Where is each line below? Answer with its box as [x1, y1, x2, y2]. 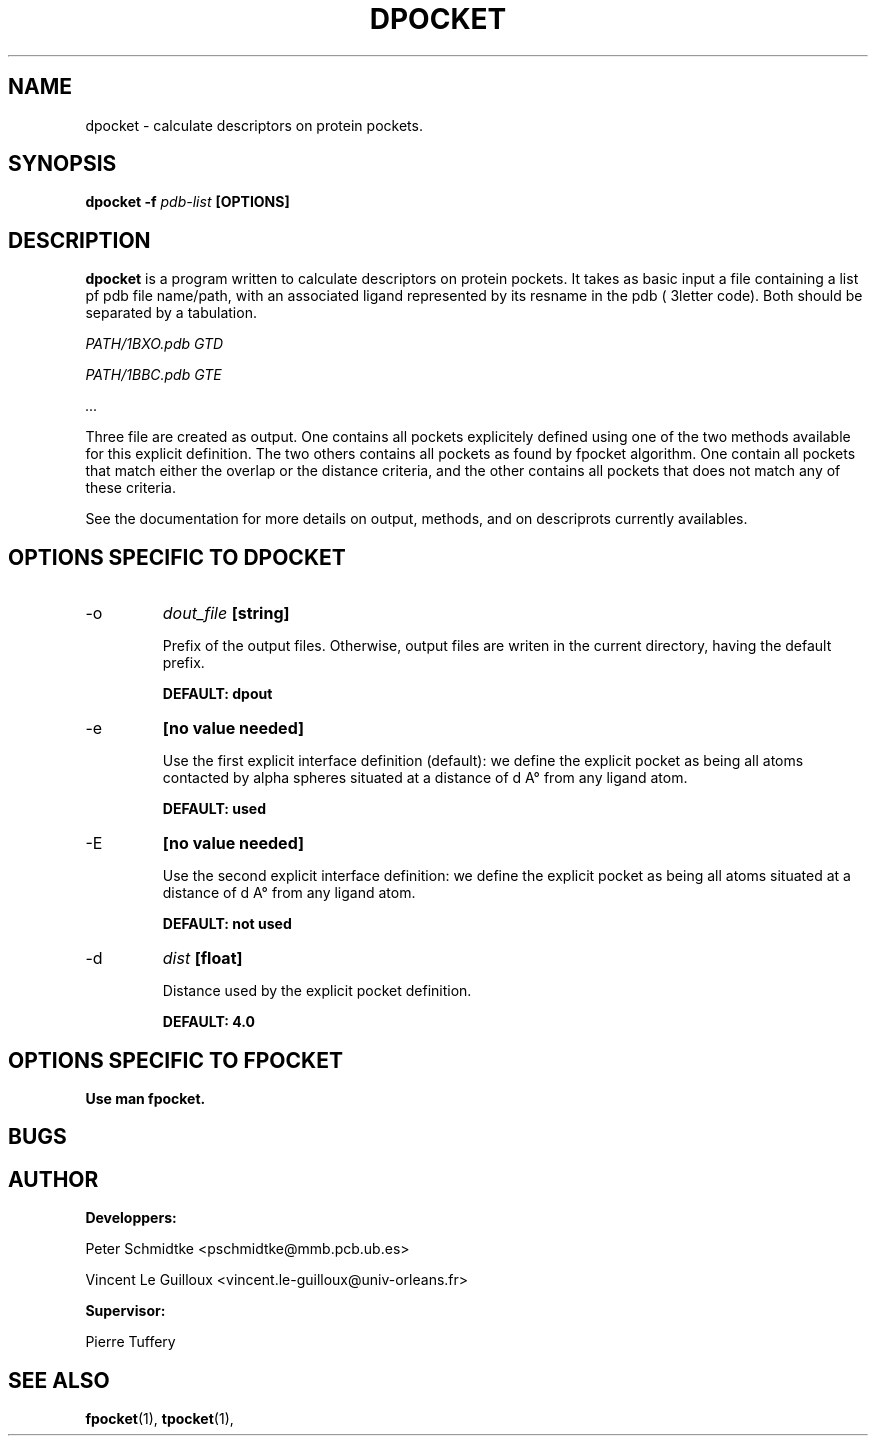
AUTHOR [8, 1166, 99, 1192]
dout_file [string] [162, 603, 290, 624]
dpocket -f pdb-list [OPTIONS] [85, 193, 290, 211]
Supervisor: [85, 1302, 166, 1320]
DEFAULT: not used [162, 915, 292, 933]
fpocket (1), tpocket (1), [85, 1410, 234, 1428]
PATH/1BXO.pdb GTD [85, 335, 224, 353]
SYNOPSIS [8, 151, 117, 177]
